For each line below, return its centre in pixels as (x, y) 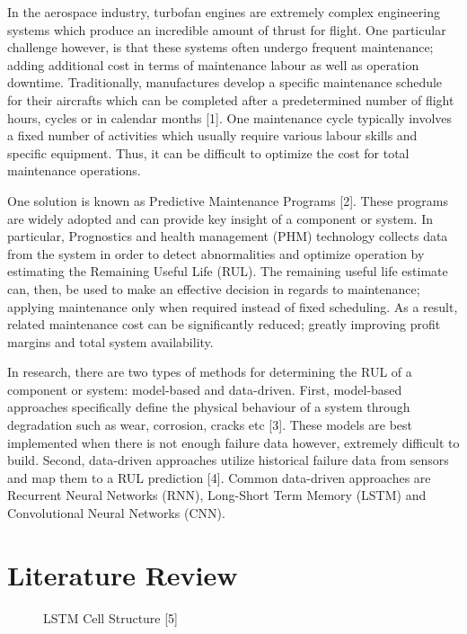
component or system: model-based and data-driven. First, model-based (205, 389)
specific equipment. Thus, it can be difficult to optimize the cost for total (208, 152)
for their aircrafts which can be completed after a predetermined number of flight (231, 99)
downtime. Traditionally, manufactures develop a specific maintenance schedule (225, 82)
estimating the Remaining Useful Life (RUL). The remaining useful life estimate (228, 271)
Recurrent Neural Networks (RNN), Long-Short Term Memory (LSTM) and (217, 495)
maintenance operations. (74, 170)
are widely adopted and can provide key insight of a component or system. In (220, 218)
